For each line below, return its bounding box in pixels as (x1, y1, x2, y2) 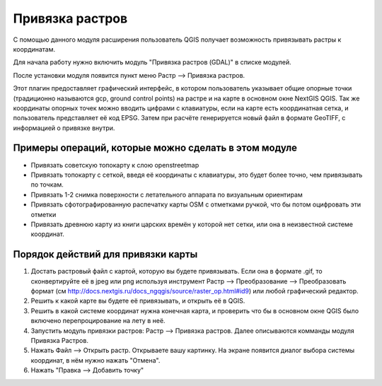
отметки (30, 210, 57, 218)
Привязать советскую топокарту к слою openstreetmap (30, 160, 199, 169)
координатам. (13, 45, 56, 53)
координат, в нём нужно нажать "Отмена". (30, 356, 161, 364)
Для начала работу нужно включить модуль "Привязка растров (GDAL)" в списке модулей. (13, 58, 291, 66)
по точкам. (30, 180, 64, 189)
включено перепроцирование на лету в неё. (30, 317, 166, 325)
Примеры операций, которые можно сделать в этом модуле (13, 142, 297, 154)
